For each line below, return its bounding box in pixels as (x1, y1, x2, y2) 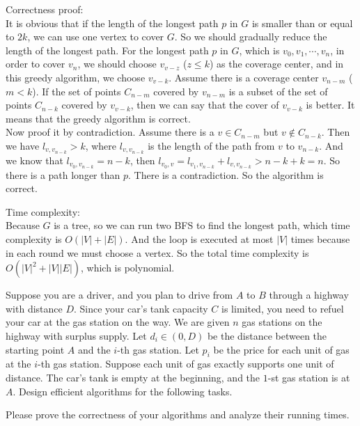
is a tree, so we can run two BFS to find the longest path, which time (54, 218, 350, 232)
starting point (6, 342, 65, 356)
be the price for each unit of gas (213, 342, 350, 356)
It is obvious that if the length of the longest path (6, 15, 219, 30)
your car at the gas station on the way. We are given (6, 315, 230, 329)
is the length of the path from (148, 138, 275, 152)
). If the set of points (32, 84, 121, 98)
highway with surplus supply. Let (6, 329, 147, 342)
